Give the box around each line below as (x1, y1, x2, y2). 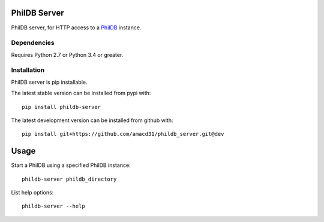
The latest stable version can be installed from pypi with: (11, 90, 151, 97)
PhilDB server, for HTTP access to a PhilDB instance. (11, 24, 142, 31)
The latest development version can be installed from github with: (11, 117, 173, 124)
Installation (11, 66, 45, 74)
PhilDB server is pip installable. (11, 78, 88, 86)
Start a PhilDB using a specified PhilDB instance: (11, 162, 131, 169)
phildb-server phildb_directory (22, 175, 117, 183)
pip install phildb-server (22, 104, 101, 110)
